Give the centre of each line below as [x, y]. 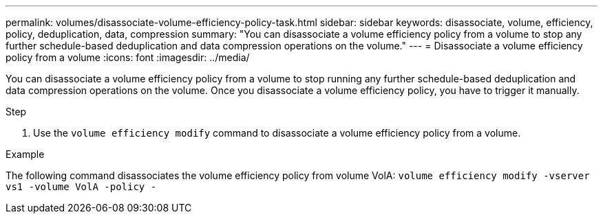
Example [25, 154]
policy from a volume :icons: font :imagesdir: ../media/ [128, 57]
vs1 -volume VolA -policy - [81, 187]
